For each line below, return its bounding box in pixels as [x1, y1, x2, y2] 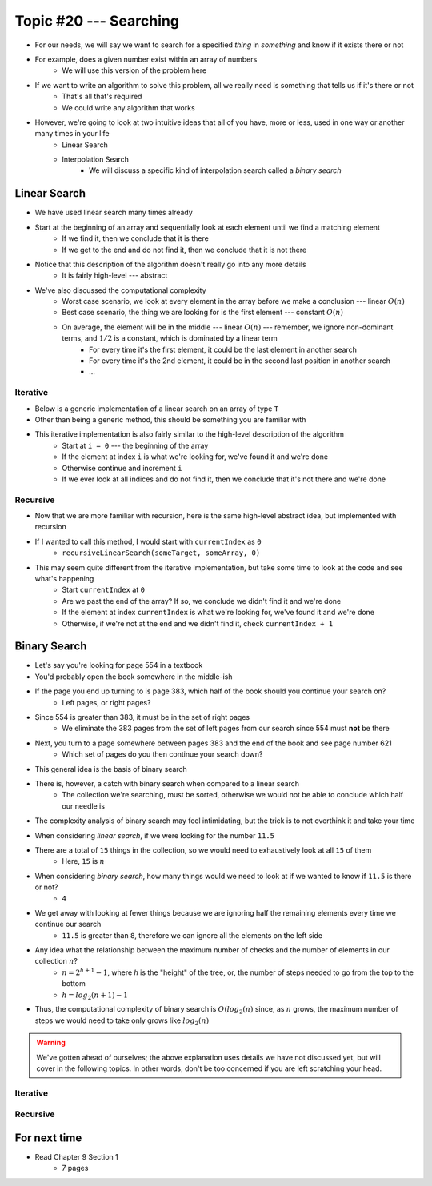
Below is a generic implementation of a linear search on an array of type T [34, 404, 279, 413]
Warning [36, 1038, 66, 1048]
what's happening [34, 574, 94, 584]
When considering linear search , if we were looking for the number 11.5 [34, 830, 275, 840]
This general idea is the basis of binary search [34, 764, 187, 773]
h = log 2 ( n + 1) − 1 [62, 990, 128, 1001]
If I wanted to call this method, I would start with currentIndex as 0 [34, 537, 262, 546]
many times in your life [34, 129, 110, 138]
